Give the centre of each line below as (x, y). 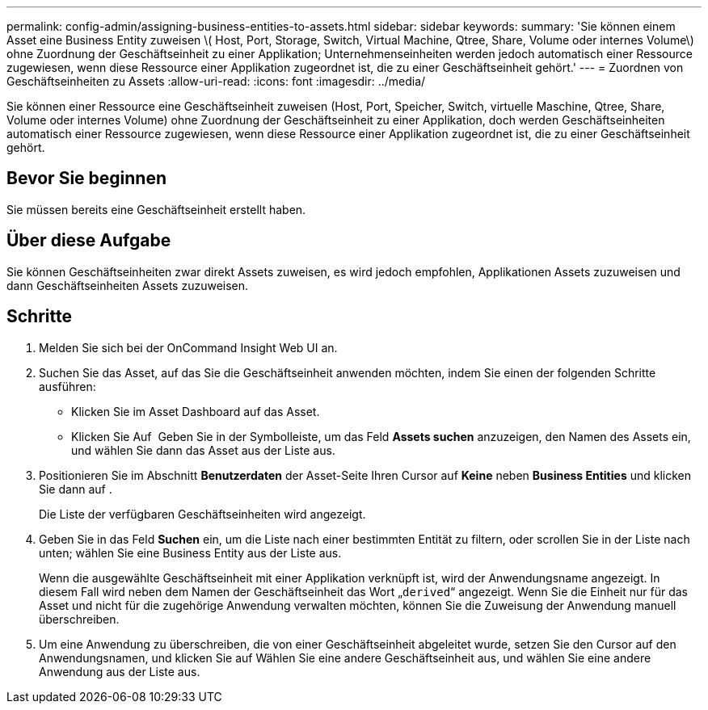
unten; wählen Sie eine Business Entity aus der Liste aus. (190, 552)
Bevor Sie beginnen (87, 179)
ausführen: (67, 386)
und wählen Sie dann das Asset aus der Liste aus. (203, 450)
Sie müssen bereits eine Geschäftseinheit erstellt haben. (156, 209)
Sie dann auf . (76, 489)
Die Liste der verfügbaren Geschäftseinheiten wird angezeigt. (202, 514)
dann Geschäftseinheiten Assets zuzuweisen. (128, 285)
